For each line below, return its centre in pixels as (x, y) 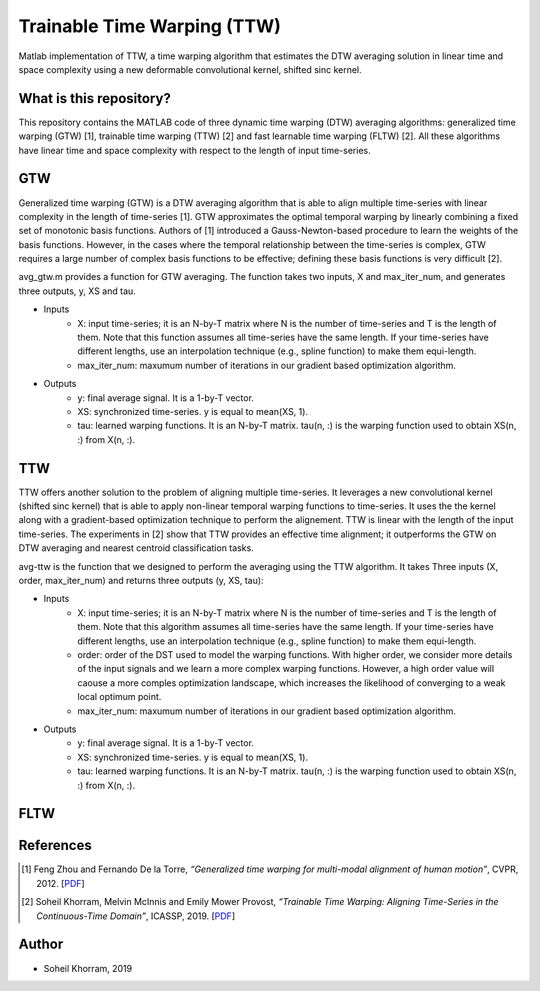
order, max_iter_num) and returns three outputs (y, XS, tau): (141, 581)
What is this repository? (95, 98)
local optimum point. (119, 697)
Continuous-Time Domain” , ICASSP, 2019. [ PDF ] (135, 916)
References (55, 845)
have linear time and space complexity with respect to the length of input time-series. (194, 150)
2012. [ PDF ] (60, 883)
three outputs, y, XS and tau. (77, 291)
